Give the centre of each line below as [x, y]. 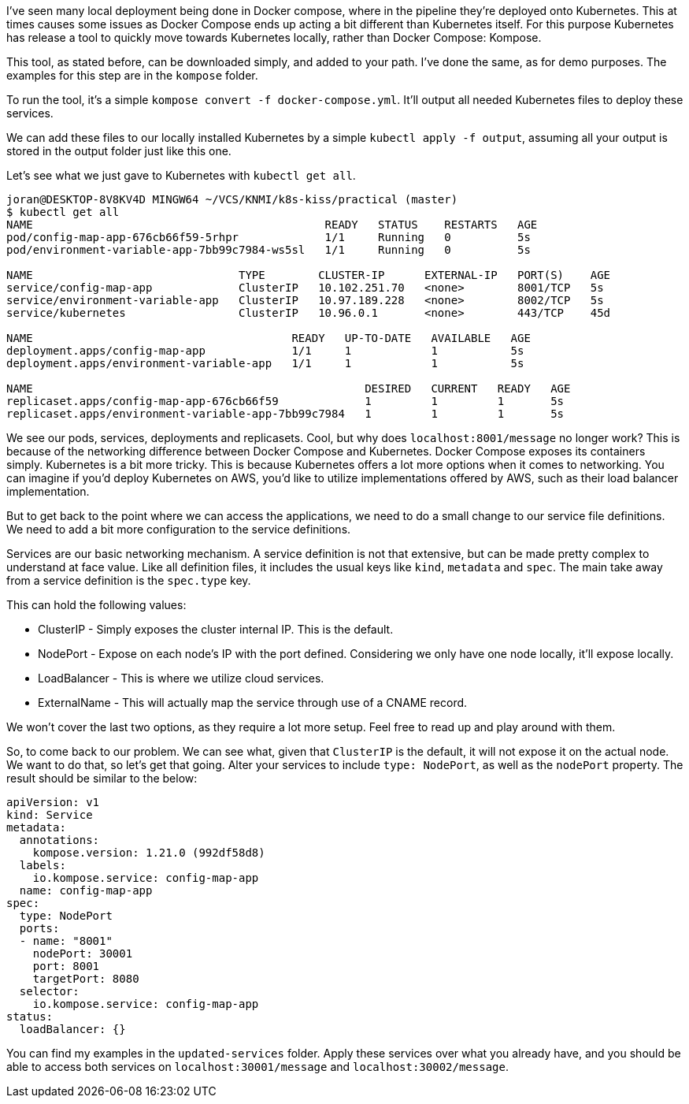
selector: [49, 991]
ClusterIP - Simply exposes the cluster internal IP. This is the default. [216, 629]
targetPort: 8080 [86, 979]
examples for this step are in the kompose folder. [132, 75]
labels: [43, 865]
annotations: [59, 840]
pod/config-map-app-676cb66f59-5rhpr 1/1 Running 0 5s [269, 237]
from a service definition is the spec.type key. [129, 580]
